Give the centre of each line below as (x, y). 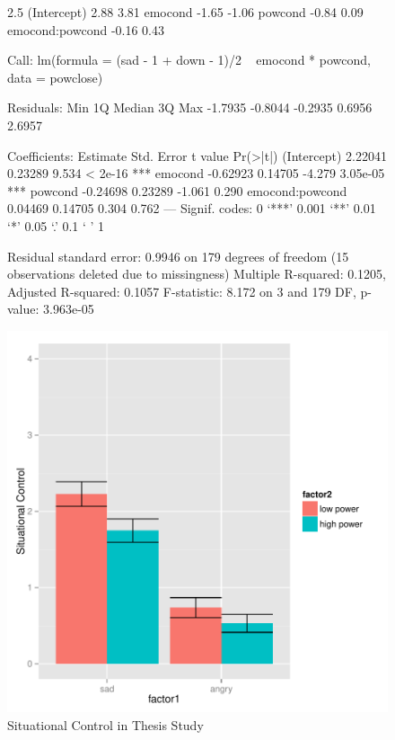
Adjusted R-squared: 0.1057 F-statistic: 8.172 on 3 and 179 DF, (182, 291)
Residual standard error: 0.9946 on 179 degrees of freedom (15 (178, 256)
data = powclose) (55, 77)
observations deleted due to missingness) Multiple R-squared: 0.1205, (197, 274)
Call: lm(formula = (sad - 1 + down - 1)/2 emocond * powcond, (189, 60)
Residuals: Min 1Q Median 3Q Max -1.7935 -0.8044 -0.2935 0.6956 (190, 107)
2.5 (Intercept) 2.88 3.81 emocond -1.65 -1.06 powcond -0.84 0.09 (185, 12)
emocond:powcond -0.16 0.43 (86, 29)
